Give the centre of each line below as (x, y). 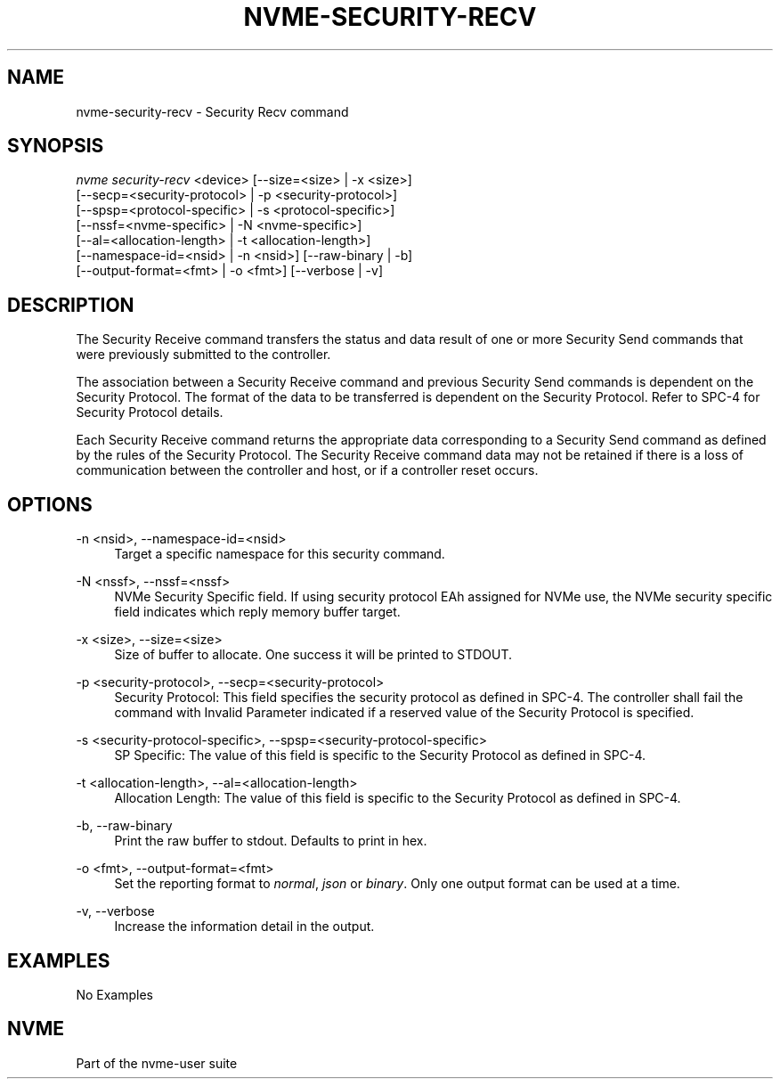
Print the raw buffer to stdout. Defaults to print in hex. (271, 841)
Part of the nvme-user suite (157, 1063)
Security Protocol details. (150, 412)
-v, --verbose (115, 911)
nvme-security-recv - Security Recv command (212, 111)
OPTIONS (50, 504)
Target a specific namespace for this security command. (280, 554)
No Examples (114, 994)
